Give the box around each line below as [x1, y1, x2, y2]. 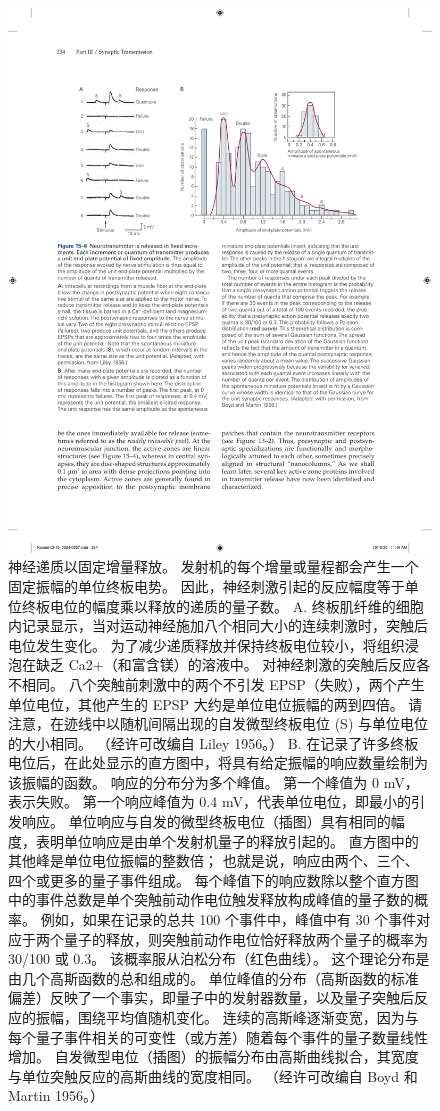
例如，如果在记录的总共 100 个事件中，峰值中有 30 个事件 [40, 909, 417, 930]
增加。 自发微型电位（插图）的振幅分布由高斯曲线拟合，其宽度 [8, 1046, 419, 1067]
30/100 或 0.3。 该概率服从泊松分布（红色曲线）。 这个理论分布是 [8, 948, 430, 969]
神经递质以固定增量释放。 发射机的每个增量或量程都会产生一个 [8, 556, 419, 577]
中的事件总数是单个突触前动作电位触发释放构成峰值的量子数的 [8, 889, 414, 910]
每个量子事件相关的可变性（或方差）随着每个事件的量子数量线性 [8, 1026, 428, 1047]
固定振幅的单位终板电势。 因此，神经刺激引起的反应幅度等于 [8, 575, 405, 596]
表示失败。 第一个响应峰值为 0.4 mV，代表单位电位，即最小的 [8, 791, 411, 812]
